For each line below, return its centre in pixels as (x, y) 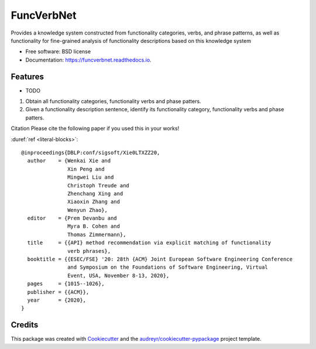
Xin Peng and (86, 169)
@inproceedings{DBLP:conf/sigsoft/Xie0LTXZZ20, (91, 153)
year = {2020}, (57, 300)
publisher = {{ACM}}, (58, 292)
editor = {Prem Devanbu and (72, 218)
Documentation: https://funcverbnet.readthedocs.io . (88, 60)
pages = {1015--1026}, (66, 284)
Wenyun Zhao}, (88, 210)
